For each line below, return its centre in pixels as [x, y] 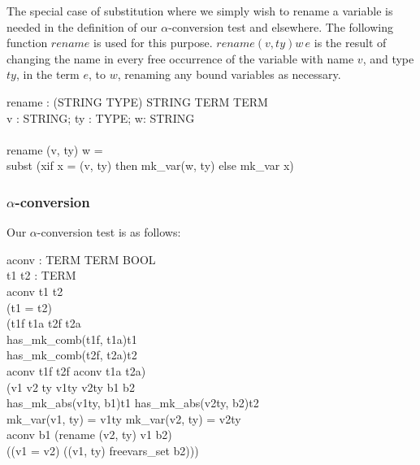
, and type [388, 58]
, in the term [48, 74]
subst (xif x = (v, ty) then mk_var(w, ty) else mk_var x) [150, 165]
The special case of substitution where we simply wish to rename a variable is [200, 11]
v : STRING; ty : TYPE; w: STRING [101, 117]
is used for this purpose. [153, 43]
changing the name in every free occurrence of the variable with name [180, 58]
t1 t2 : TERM [41, 275]
